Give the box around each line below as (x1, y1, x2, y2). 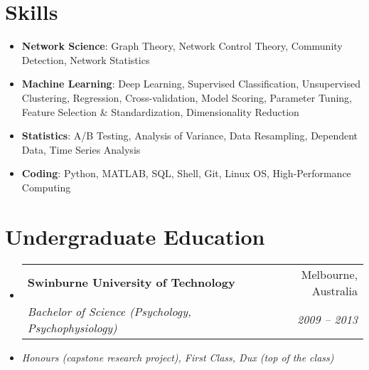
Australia (311, 282, 358, 299)
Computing (21, 179, 71, 194)
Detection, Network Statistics (21, 52, 150, 67)
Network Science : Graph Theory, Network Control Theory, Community (21, 38, 343, 53)
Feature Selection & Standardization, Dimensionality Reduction (21, 104, 299, 119)
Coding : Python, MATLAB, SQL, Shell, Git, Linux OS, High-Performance (21, 166, 351, 181)
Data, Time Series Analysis (21, 142, 141, 157)
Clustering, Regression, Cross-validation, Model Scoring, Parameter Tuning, (21, 90, 353, 105)
